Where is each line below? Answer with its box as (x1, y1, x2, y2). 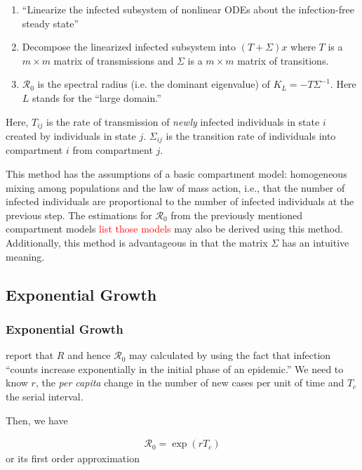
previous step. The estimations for (6, 207, 152, 222)
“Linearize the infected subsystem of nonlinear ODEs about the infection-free (22, 2, 354, 16)
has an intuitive (281, 235, 349, 250)
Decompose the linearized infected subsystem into (22, 39, 236, 54)
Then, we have (6, 412, 68, 427)
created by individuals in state (6, 129, 136, 143)
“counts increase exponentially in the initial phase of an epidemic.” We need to (6, 361, 344, 376)
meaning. (6, 249, 45, 263)
